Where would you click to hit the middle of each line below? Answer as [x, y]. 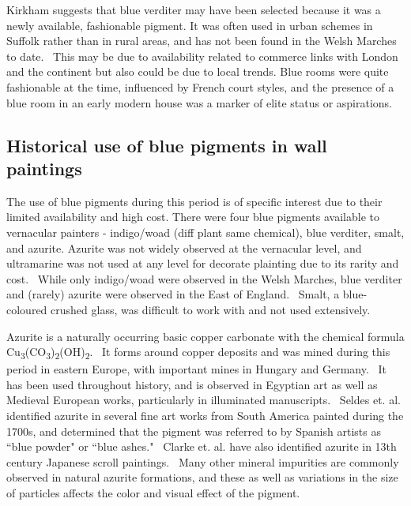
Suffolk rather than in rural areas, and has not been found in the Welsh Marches [202, 41]
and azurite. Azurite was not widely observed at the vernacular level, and [184, 247]
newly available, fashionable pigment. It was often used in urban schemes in [190, 25]
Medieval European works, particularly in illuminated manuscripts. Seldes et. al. [204, 400]
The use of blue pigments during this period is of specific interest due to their [194, 201]
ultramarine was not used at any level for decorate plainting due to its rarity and [203, 263]
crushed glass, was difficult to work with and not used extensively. [211, 309]
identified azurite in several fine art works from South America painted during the [205, 415]
